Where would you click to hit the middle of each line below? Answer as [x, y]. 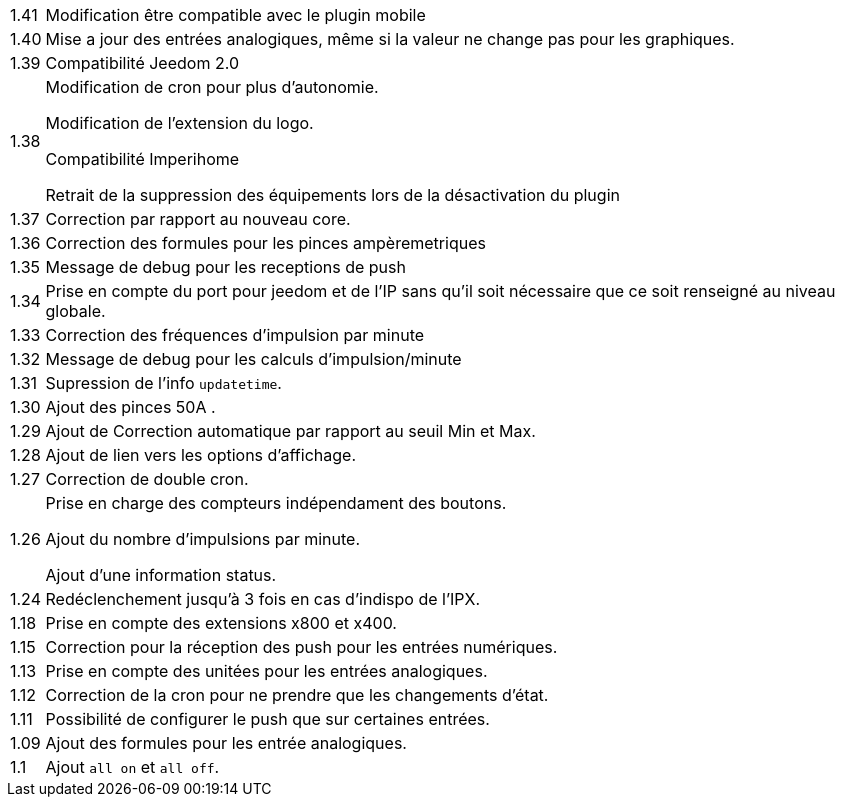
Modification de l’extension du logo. [179, 123]
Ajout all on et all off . [132, 767]
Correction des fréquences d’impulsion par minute [235, 335]
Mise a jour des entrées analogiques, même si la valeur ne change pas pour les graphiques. [390, 39]
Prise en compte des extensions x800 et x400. [221, 623]
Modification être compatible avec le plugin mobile [235, 15]
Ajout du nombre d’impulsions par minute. [203, 539]
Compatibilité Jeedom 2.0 [142, 63]
